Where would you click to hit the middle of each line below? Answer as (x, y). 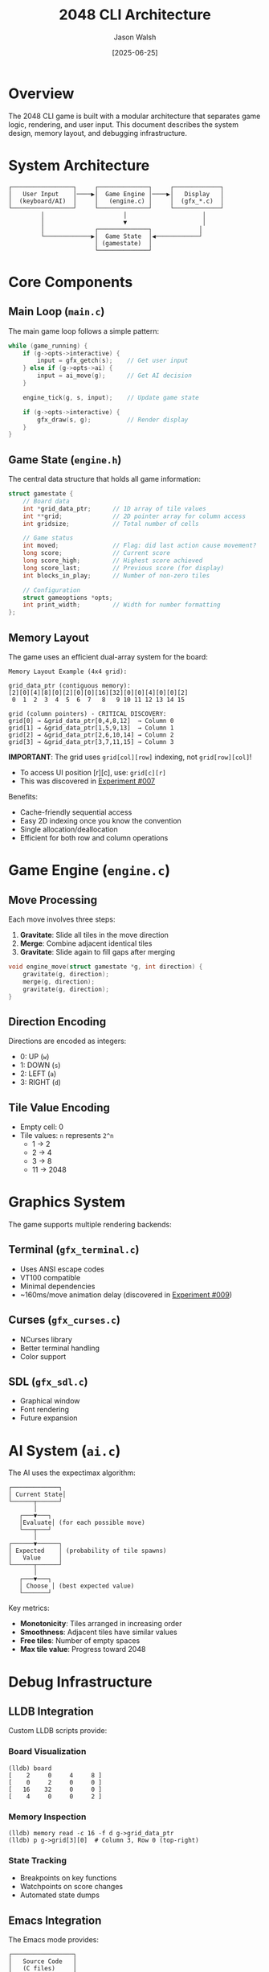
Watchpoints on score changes (71, 1887)
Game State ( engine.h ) (65, 460)
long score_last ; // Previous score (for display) (124, 568)
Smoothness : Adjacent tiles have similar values (99, 1632)
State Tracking (37, 1860)
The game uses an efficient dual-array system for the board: (108, 657)
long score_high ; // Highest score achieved (113, 561)
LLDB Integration (51, 1711)
